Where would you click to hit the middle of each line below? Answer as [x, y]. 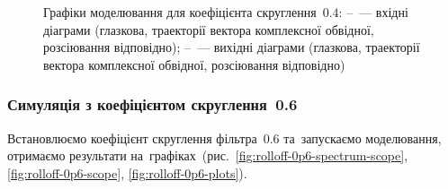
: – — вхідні [373, 12]
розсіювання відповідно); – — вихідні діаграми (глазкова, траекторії [232, 47]
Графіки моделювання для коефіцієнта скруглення [180, 12]
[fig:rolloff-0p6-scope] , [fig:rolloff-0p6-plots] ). [127, 172]
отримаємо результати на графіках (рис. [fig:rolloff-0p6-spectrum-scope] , [208, 155]
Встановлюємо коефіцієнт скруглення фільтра [132, 137]
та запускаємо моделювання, [363, 137]
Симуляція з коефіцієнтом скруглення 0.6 [152, 104]
